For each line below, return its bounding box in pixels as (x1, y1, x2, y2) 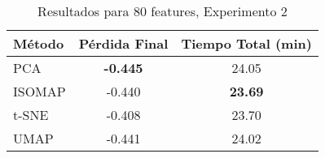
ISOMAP (13, 82, 66, 100)
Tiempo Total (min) (181, 34, 312, 53)
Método (13, 34, 64, 53)
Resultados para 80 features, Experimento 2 (37, 2, 288, 20)
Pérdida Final (78, 34, 169, 53)
